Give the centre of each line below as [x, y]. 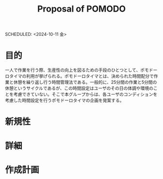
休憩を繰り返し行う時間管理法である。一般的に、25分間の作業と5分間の [85, 82]
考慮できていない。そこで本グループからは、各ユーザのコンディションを [85, 94]
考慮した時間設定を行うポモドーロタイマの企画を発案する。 [65, 100]
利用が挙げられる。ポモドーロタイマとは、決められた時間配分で [90, 76]
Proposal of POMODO [81, 9]
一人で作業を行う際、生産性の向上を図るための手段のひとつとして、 [73, 70]
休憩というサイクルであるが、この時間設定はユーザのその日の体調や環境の [79, 88]
